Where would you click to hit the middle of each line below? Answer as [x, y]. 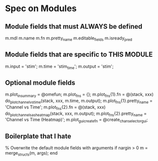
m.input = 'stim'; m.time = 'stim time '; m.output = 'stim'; [59, 67]
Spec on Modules [41, 9]
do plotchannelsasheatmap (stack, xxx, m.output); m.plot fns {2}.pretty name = [76, 114]
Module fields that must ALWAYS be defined [74, 27]
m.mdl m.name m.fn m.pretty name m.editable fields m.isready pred [69, 38]
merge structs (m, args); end [31, 154]
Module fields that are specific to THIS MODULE [79, 55]
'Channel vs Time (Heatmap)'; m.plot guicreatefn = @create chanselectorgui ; [77, 120]
